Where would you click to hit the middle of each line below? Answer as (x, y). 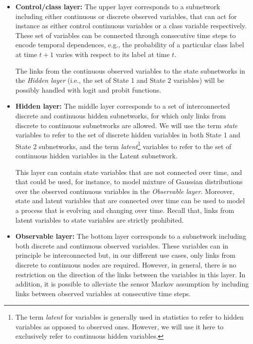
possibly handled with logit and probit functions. (88, 89)
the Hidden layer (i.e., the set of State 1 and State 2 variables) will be (120, 80)
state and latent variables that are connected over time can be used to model (130, 201)
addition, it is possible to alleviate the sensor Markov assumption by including (132, 284)
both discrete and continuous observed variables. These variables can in (122, 245)
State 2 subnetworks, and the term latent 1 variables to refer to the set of (123, 145)
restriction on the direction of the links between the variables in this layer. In (130, 274)
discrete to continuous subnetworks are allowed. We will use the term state (126, 125)
